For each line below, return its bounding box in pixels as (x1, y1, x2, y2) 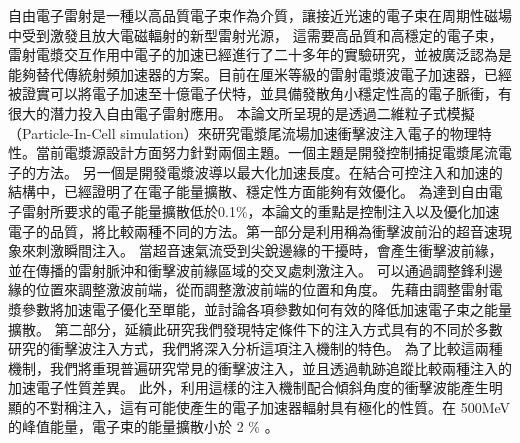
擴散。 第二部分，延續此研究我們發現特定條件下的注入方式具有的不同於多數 (8, 318, 503, 339)
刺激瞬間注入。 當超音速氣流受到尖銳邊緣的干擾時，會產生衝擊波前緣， (35, 240, 503, 261)
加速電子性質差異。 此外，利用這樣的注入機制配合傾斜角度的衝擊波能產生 (8, 377, 489, 398)
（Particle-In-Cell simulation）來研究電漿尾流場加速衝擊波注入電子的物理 (8, 122, 478, 143)
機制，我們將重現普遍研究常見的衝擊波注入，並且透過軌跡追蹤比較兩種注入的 (8, 357, 512, 378)
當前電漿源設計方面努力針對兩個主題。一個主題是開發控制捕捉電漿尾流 (35, 142, 498, 163)
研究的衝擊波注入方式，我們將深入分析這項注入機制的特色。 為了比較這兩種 (8, 338, 503, 359)
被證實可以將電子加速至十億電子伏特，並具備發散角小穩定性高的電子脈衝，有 (8, 83, 512, 104)
